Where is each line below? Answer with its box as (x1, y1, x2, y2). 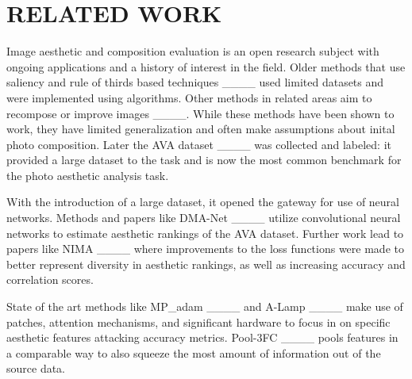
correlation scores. (6, 271, 94, 288)
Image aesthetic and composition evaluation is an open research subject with (6, 43, 379, 59)
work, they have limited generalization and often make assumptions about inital (6, 121, 395, 137)
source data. (6, 360, 66, 377)
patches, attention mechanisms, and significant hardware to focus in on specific (6, 313, 391, 330)
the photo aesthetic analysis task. (6, 167, 169, 183)
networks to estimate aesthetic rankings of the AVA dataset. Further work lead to (6, 224, 404, 241)
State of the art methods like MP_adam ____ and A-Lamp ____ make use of (6, 298, 403, 315)
